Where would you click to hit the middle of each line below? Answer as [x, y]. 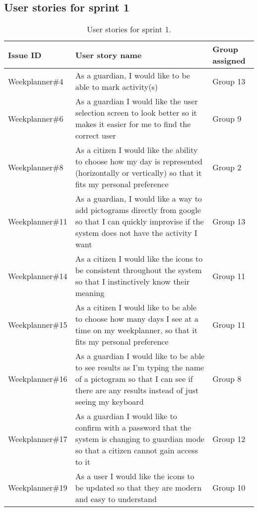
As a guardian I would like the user [136, 101]
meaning [90, 293]
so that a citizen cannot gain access [136, 450]
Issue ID [25, 55]
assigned [229, 61]
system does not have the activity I [136, 233]
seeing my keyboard [109, 402]
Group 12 [229, 439]
